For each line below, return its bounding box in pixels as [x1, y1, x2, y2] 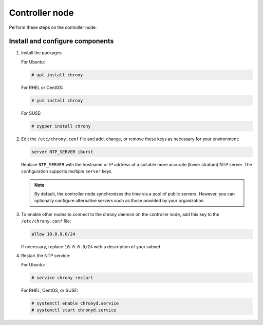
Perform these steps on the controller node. [9, 24, 97, 30]
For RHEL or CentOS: [21, 85, 63, 90]
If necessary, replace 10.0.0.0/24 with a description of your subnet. [21, 244, 162, 250]
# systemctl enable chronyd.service [31, 301, 119, 306]
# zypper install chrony [31, 123, 91, 129]
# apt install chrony [31, 72, 83, 78]
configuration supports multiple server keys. [21, 169, 113, 174]
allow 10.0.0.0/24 [31, 231, 75, 237]
